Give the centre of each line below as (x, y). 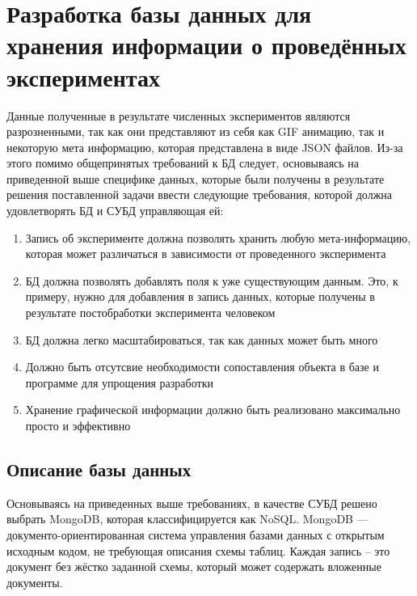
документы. (35, 582)
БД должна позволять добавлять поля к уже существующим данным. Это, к (212, 280)
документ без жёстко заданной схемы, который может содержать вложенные (194, 566)
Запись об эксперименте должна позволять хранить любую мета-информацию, (218, 237)
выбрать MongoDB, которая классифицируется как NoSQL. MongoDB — (187, 519)
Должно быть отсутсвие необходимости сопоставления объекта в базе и (202, 367)
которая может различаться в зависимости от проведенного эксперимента (206, 254)
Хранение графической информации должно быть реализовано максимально (213, 410)
